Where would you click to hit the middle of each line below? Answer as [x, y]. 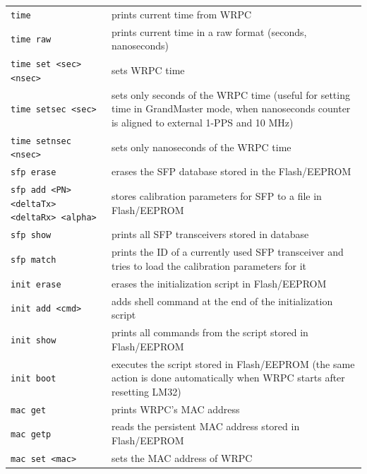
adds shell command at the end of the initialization [222, 301]
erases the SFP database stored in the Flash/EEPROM [231, 171]
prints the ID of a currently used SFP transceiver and [227, 252]
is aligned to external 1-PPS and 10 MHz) [202, 122]
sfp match [34, 260]
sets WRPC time [148, 70]
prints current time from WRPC [181, 14]
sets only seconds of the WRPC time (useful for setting [230, 94]
